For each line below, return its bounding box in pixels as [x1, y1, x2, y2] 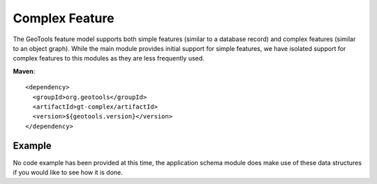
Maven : [13, 67, 36, 75]
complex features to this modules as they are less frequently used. [13, 54, 205, 63]
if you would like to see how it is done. [13, 168, 124, 176]
